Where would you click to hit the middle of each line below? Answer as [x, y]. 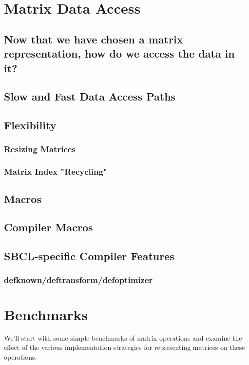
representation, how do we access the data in [119, 53]
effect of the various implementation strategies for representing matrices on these [124, 347]
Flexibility [30, 125]
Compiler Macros [48, 227]
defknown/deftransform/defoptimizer [78, 280]
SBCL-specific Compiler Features [89, 256]
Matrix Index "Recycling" [56, 172]
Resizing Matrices [40, 149]
